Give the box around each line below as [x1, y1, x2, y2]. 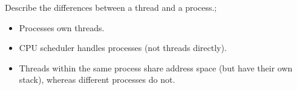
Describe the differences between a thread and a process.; [5, 1, 217, 13]
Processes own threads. [19, 21, 105, 34]
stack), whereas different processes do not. [19, 73, 175, 86]
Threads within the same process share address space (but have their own [19, 61, 293, 74]
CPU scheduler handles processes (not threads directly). [19, 41, 227, 54]
